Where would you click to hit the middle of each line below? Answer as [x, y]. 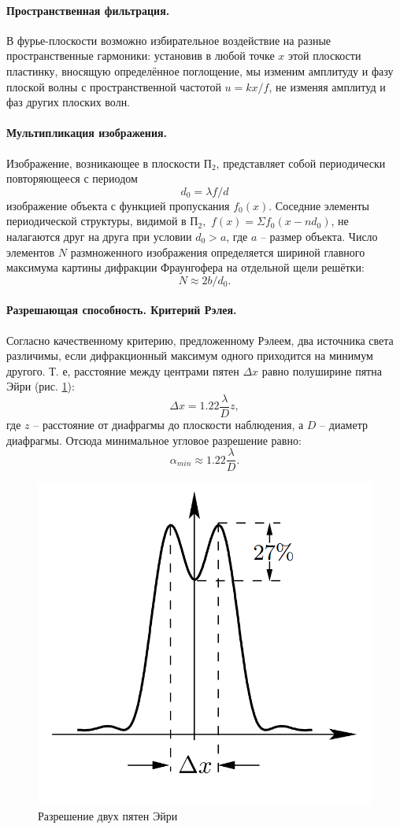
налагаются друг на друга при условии [99, 236]
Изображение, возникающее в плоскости [104, 163]
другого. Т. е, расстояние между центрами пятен [123, 370]
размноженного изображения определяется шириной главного [218, 252]
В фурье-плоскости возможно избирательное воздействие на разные [169, 40]
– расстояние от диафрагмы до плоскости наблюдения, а [169, 424]
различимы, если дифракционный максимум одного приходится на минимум [190, 355]
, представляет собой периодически [301, 163]
